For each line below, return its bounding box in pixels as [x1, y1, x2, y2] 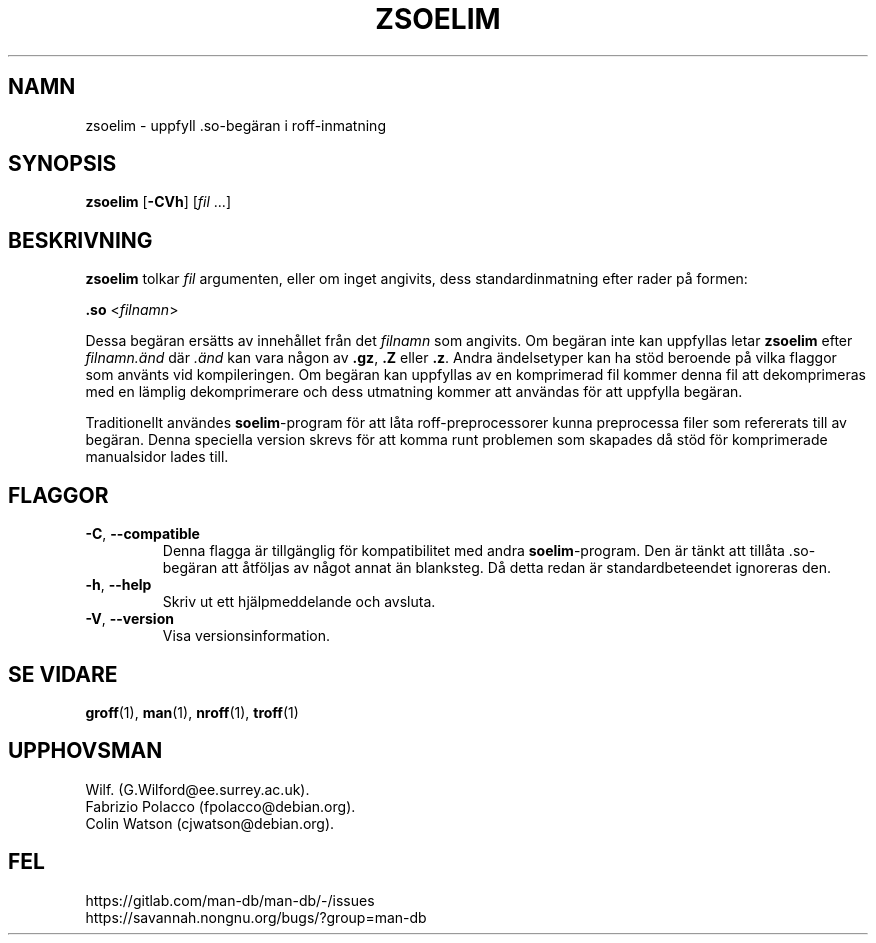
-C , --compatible [85, 525, 200, 543]
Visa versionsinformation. [162, 627, 331, 645]
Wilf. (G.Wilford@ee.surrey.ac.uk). [85, 780, 310, 798]
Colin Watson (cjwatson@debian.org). [85, 814, 335, 832]
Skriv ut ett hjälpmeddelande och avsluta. [162, 593, 436, 611]
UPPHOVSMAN [8, 738, 163, 764]
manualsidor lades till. [85, 448, 229, 466]
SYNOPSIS [8, 151, 117, 177]
